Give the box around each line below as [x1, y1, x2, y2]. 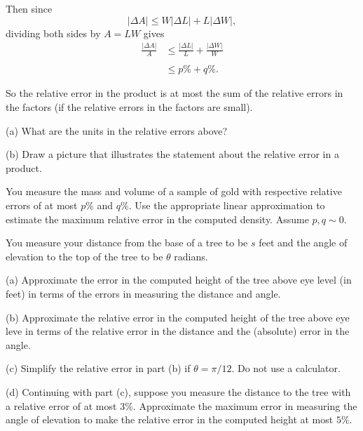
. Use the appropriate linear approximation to [128, 197, 325, 212]
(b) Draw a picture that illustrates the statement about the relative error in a [6, 147, 339, 161]
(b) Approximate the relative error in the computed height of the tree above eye [6, 310, 350, 324]
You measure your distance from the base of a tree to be [6, 235, 248, 250]
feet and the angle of [259, 235, 348, 250]
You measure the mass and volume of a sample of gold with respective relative [6, 184, 342, 199]
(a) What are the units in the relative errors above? [6, 123, 228, 138]
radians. [174, 248, 208, 263]
